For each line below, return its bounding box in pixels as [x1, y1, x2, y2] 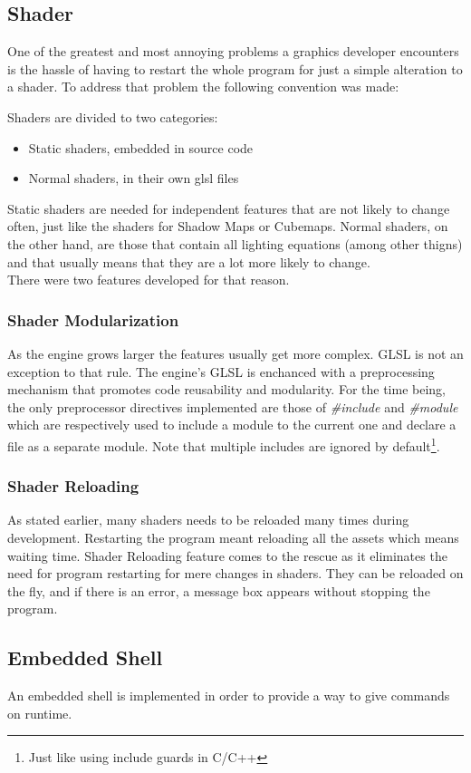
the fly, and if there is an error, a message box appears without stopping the [7, 581, 430, 600]
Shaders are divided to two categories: [7, 107, 218, 126]
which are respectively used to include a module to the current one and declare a [7, 415, 457, 434]
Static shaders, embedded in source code [28, 138, 254, 157]
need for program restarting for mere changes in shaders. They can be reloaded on [7, 564, 464, 583]
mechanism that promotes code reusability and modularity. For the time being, [7, 380, 446, 399]
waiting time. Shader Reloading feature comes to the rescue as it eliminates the [7, 546, 447, 565]
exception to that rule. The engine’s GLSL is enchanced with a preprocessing [7, 362, 435, 381]
